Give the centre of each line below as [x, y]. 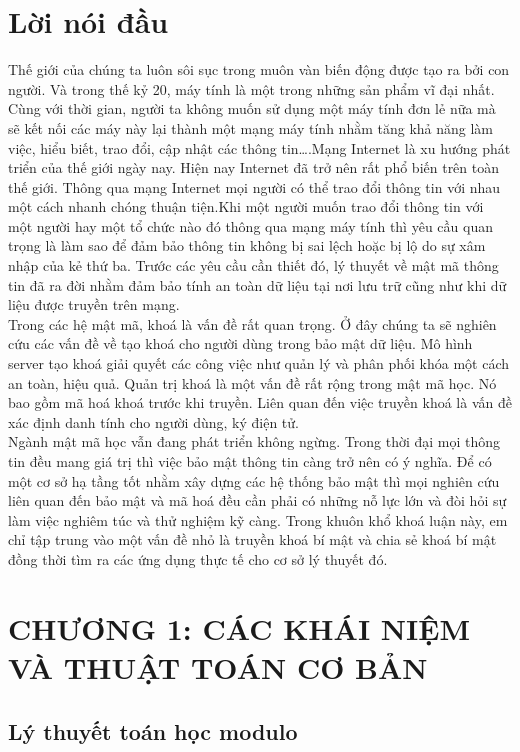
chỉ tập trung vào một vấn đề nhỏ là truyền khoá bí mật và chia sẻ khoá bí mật [252, 539]
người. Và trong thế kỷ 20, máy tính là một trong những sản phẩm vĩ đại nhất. [251, 88]
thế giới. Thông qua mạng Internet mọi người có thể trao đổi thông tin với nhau [254, 186]
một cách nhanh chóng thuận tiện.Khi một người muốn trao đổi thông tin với [246, 206]
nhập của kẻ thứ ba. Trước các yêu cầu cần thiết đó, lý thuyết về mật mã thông [253, 265]
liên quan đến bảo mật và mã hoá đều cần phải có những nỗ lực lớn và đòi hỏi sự [257, 500]
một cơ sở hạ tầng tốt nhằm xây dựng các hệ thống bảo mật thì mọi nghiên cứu [254, 480]
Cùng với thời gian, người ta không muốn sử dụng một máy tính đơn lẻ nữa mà [252, 108]
